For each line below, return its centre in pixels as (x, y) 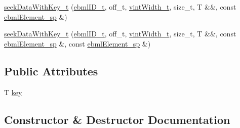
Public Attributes (51, 71)
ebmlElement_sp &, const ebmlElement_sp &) (77, 43)
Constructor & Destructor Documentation (117, 119)
